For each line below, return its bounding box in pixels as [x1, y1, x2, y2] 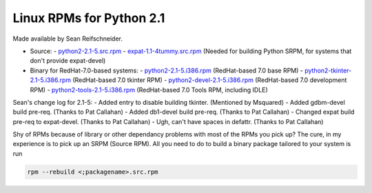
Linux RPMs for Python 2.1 [12, 10, 165, 26]
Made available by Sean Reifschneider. [12, 34, 123, 43]
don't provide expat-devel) [30, 57, 106, 65]
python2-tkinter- [304, 66, 352, 74]
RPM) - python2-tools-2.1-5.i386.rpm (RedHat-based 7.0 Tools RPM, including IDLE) [30, 85, 268, 94]
